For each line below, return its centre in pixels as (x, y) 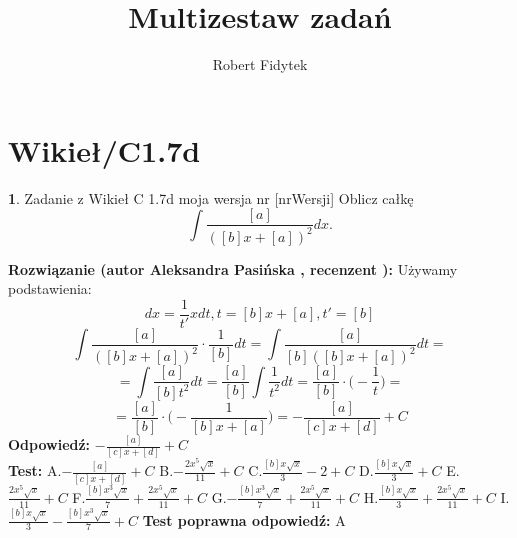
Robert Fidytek (260, 64)
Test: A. (35, 470)
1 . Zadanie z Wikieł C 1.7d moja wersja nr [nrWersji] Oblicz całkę (211, 197)
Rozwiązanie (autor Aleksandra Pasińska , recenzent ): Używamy (233, 268)
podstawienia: (50, 288)
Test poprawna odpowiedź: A (244, 519)
